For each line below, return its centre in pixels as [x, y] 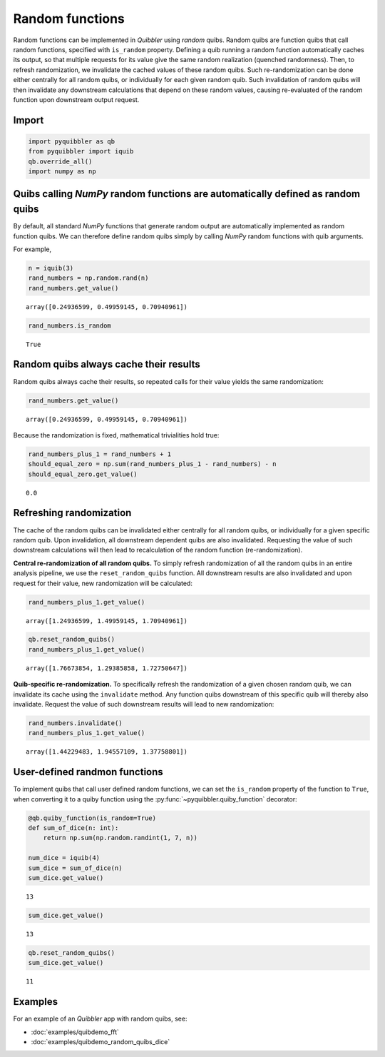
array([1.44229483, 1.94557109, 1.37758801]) [107, 752]
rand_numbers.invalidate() [75, 723]
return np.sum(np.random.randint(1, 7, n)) [120, 838]
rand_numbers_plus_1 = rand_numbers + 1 [99, 454]
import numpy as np [62, 172]
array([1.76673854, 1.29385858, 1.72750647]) [107, 668]
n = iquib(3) [51, 268]
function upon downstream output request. [76, 99]
